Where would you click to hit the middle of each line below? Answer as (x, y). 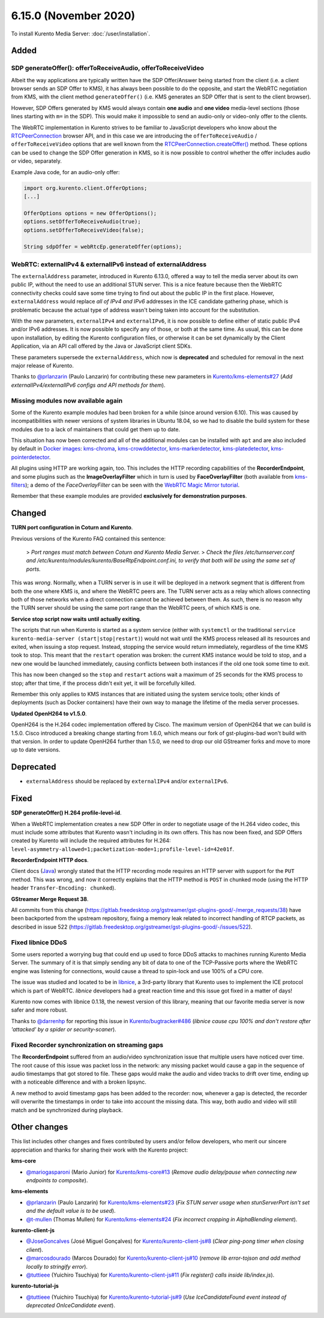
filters (18, 485)
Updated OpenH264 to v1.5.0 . (49, 713)
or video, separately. (37, 161)
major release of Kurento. (43, 365)
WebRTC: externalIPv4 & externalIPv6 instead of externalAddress (109, 264)
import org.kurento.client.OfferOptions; (85, 188)
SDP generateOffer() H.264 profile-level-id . (66, 813)
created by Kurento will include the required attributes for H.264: (91, 840)
